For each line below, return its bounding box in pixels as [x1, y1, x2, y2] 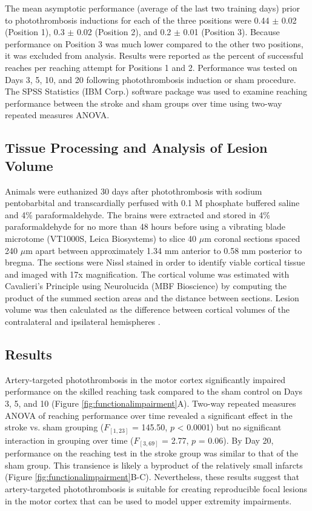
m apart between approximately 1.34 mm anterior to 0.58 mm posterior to [25, 244, 302, 256]
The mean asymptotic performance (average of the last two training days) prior [5, 2, 300, 14]
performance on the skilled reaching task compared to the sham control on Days [5, 385, 303, 398]
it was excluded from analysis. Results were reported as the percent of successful [5, 49, 304, 62]
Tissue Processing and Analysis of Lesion [5, 138, 268, 157]
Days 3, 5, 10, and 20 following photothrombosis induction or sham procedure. [5, 73, 296, 85]
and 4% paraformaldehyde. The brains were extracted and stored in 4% [5, 208, 270, 221]
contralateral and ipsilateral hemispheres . [5, 315, 161, 328]
